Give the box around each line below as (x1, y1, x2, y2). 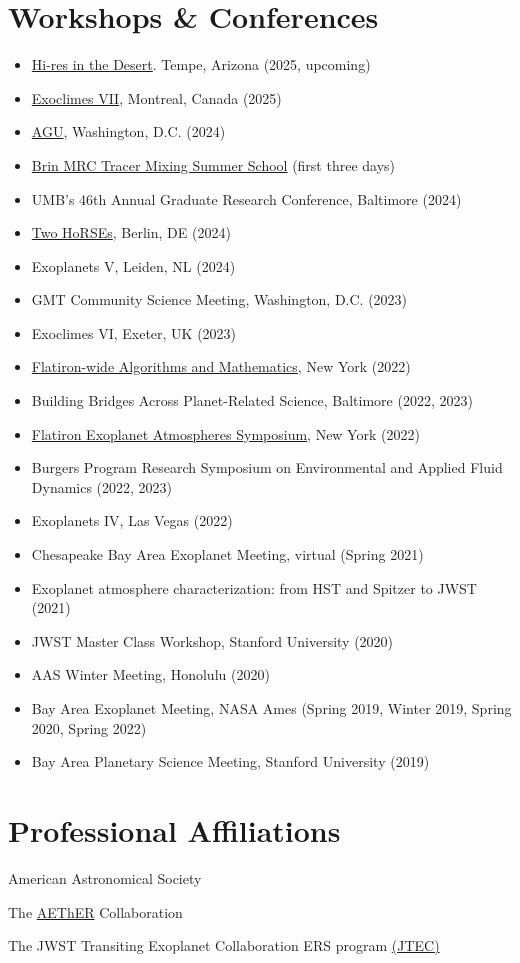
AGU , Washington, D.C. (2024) (31, 121, 226, 142)
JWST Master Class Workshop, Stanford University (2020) (31, 630, 394, 651)
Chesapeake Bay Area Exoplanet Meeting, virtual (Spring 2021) (31, 544, 424, 565)
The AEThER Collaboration (8, 901, 183, 922)
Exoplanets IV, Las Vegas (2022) (31, 510, 233, 531)
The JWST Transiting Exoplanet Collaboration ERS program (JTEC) (8, 935, 440, 956)
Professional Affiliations (8, 809, 341, 850)
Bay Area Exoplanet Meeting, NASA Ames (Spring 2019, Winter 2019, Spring (31, 698, 512, 718)
